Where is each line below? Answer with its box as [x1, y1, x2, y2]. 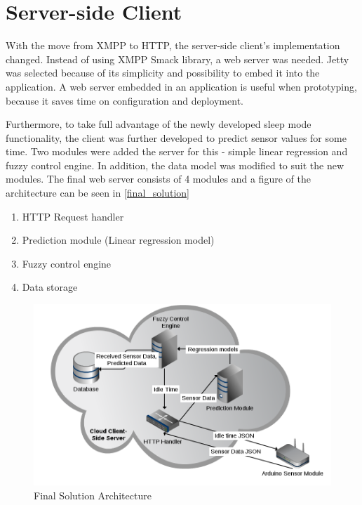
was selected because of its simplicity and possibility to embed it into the [6, 65, 320, 80]
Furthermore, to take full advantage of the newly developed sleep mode [6, 117, 311, 131]
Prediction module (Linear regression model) [22, 232, 215, 247]
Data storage [22, 280, 78, 294]
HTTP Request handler [22, 209, 124, 223]
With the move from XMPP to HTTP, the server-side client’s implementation [6, 38, 340, 53]
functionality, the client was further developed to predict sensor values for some [6, 130, 347, 145]
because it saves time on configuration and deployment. [6, 93, 243, 107]
